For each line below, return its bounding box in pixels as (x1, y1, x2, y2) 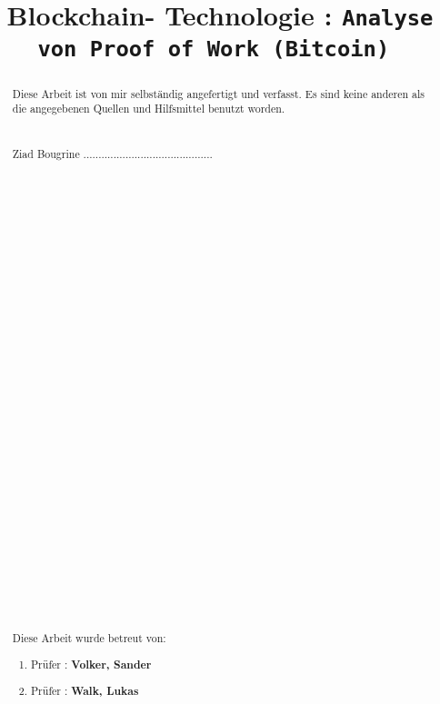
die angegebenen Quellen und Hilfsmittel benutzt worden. (12, 101, 285, 116)
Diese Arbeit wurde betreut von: (12, 630, 166, 646)
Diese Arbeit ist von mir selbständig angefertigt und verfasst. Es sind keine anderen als (12, 85, 425, 101)
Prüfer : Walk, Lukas (31, 683, 139, 699)
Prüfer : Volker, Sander (31, 656, 152, 672)
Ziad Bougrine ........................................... (12, 146, 213, 162)
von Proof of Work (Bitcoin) (37, 35, 390, 62)
